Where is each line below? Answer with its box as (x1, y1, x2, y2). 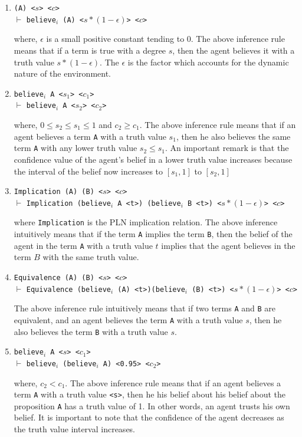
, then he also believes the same (176, 130, 291, 142)
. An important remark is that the (165, 142, 289, 154)
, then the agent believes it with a (172, 44, 295, 56)
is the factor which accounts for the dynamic (127, 55, 289, 68)
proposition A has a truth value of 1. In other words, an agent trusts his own (14, 399, 290, 412)
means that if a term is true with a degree (14, 44, 166, 56)
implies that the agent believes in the (161, 239, 296, 251)
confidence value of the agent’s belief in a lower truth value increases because (14, 153, 293, 165)
